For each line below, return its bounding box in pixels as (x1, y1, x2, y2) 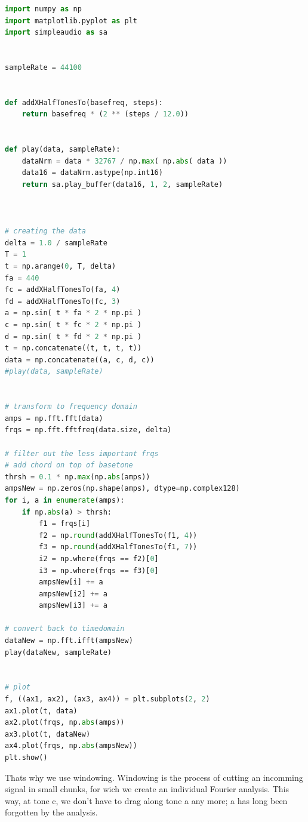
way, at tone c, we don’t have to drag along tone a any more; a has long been (5, 794, 288, 806)
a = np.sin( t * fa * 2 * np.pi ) (5, 309, 142, 318)
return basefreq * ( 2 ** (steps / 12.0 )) (21, 110, 189, 119)
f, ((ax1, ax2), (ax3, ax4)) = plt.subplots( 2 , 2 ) (5, 695, 210, 704)
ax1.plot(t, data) (5, 706, 78, 715)
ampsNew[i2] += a (39, 589, 107, 598)
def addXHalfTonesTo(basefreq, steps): (5, 98, 163, 107)
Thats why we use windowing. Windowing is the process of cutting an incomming (5, 771, 303, 783)
